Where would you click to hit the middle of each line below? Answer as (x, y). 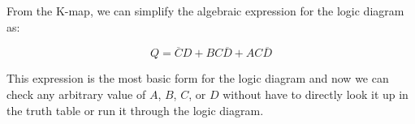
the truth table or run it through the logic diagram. (135, 110)
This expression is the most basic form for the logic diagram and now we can (198, 78)
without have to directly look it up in (316, 94)
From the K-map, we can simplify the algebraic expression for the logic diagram (205, 11)
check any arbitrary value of (76, 94)
